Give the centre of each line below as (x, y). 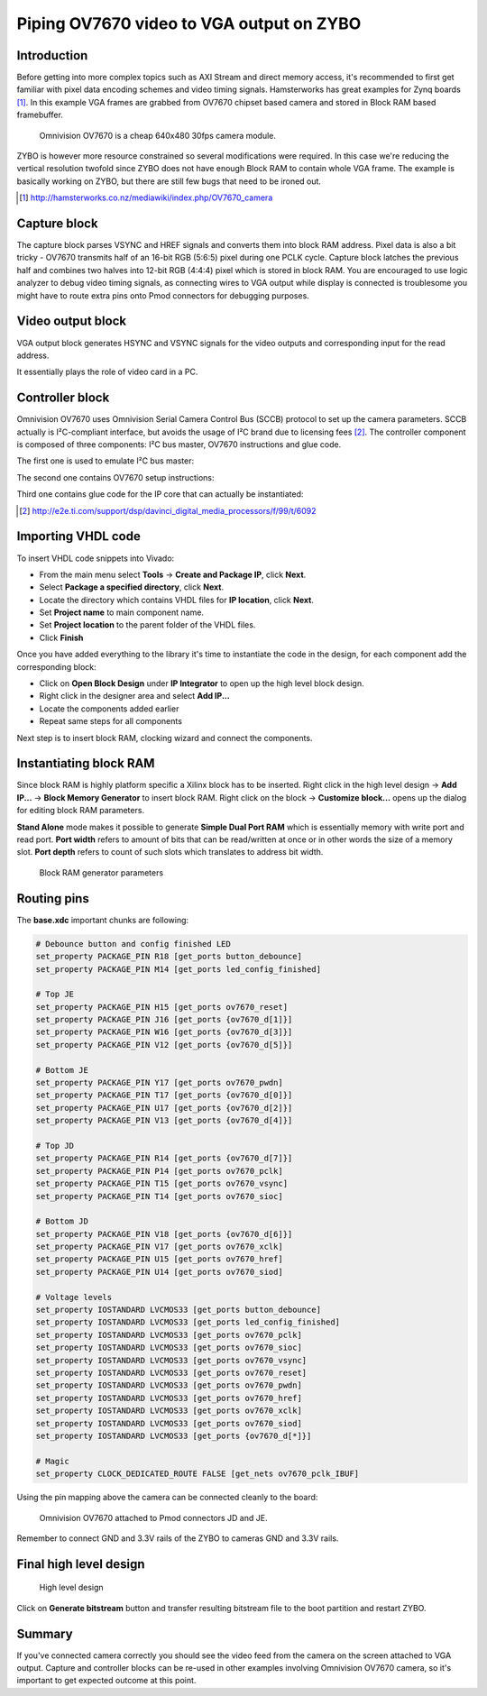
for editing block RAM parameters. (80, 811)
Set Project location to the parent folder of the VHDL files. (147, 625)
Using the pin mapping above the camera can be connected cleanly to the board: (167, 1498)
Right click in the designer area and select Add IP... (134, 696)
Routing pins (53, 898)
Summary (45, 1633)
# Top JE (55, 995)
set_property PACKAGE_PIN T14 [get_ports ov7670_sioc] (159, 1196)
